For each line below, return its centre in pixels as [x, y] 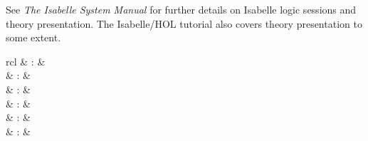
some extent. [33, 37]
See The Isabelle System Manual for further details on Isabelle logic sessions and [181, 9]
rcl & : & [26, 61]
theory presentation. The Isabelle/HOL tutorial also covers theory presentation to [184, 23]
